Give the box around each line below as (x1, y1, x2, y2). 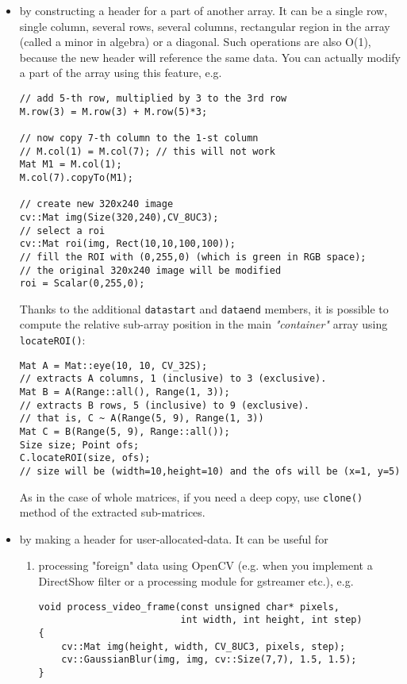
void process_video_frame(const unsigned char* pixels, (38, 601, 340, 613)
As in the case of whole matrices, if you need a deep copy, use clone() (19, 488, 363, 505)
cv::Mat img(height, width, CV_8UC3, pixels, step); (61, 640, 346, 652)
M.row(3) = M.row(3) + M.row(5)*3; (19, 106, 208, 117)
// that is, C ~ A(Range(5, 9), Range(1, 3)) (19, 413, 264, 425)
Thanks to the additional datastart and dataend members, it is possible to (19, 300, 389, 317)
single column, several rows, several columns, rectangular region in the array (19, 17, 390, 34)
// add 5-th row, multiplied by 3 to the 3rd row (19, 92, 287, 104)
